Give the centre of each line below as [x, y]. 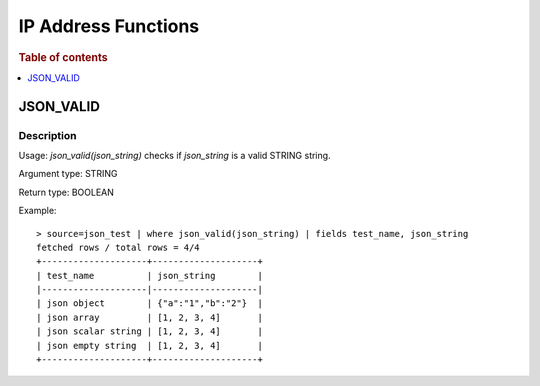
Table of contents [63, 57]
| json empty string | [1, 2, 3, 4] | [150, 345]
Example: [37, 211]
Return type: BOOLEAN [66, 192]
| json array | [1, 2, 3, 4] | [150, 317]
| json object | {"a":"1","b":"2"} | [150, 303]
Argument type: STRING [68, 174]
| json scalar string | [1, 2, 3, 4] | [150, 331]
